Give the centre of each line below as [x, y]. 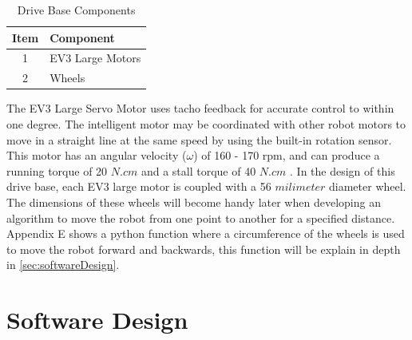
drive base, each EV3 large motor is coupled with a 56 [139, 186]
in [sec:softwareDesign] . [63, 265]
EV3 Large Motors [95, 58]
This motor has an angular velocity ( [97, 155]
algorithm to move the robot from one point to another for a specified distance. [201, 217]
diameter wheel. [368, 186]
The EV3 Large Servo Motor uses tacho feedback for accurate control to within [200, 108]
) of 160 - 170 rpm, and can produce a [287, 155]
